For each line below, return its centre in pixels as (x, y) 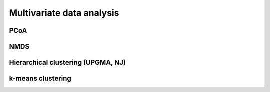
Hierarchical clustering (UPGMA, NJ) (67, 63)
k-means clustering (40, 79)
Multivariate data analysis (64, 13)
